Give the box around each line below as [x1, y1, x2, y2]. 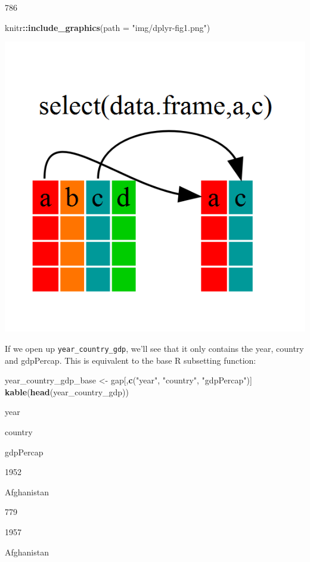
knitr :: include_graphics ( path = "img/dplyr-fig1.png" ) [5, 21, 210, 33]
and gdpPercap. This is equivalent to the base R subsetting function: [5, 354, 256, 366]
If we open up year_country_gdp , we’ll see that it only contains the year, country [5, 342, 304, 354]
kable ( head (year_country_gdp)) [5, 385, 129, 398]
